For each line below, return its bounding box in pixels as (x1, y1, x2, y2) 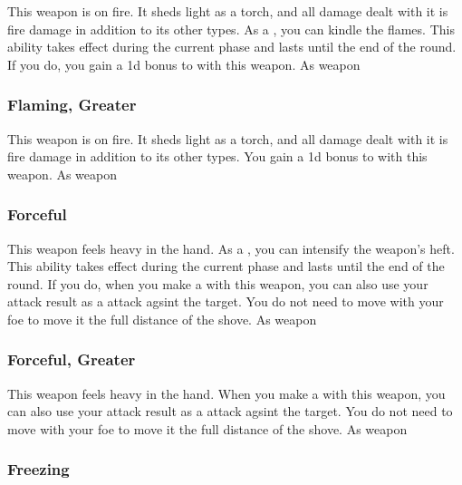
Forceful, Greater (7, 348, 136, 371)
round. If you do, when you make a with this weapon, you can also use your (7, 274, 428, 293)
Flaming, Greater (7, 93, 137, 116)
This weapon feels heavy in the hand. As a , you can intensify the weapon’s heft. (7, 238, 455, 257)
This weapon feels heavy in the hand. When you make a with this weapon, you (7, 383, 446, 403)
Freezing (7, 458, 70, 480)
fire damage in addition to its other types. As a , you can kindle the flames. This (7, 19, 455, 38)
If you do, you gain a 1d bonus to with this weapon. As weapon (7, 54, 361, 73)
